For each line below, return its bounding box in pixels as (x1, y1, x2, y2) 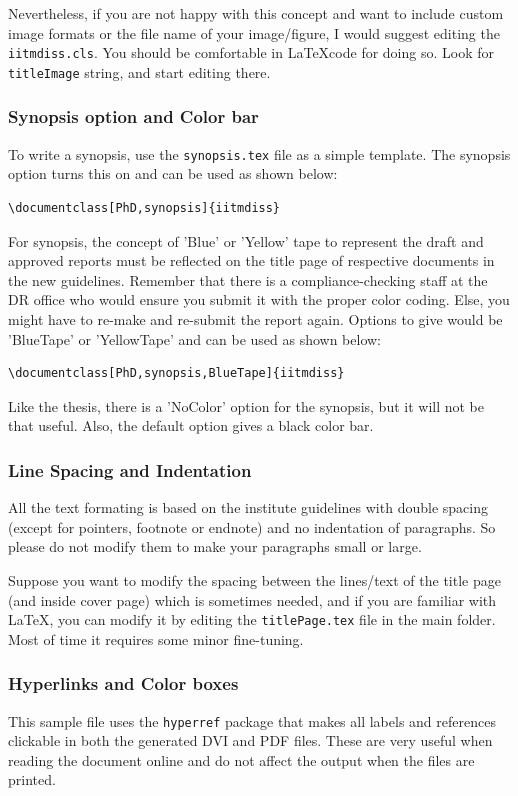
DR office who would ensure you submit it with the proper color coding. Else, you (8, 289, 510, 310)
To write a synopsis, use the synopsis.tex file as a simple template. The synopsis (8, 143, 511, 164)
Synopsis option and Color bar (8, 104, 259, 129)
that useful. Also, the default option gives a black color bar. (8, 415, 374, 436)
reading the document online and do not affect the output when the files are (8, 749, 475, 770)
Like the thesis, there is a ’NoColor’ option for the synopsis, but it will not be (8, 395, 484, 416)
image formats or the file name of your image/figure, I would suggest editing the (8, 22, 500, 43)
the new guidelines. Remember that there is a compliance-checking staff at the (8, 269, 488, 290)
